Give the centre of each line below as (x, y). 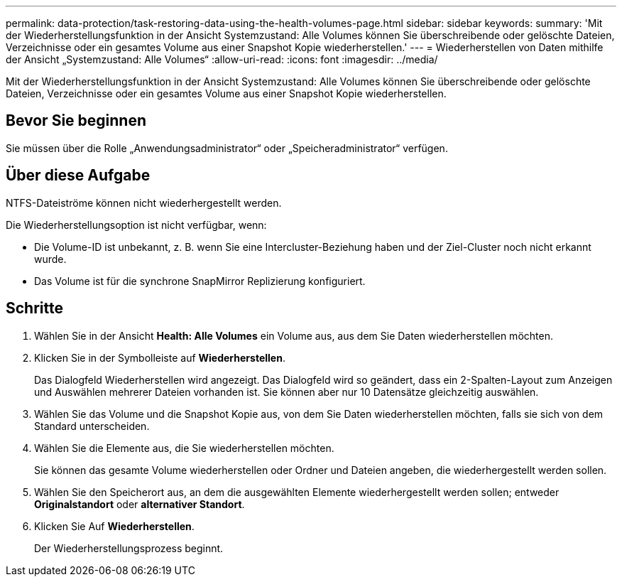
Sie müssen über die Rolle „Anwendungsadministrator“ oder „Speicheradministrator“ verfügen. (227, 148)
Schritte (34, 308)
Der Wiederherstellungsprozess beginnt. (129, 548)
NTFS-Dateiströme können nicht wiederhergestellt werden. (144, 203)
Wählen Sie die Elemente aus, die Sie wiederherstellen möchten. (184, 448)
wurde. (50, 259)
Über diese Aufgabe (78, 176)
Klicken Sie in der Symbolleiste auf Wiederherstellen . (160, 357)
